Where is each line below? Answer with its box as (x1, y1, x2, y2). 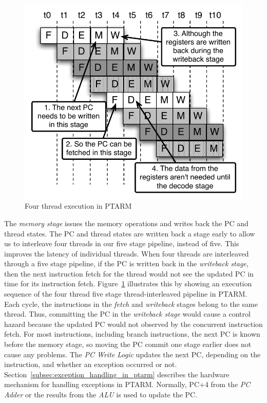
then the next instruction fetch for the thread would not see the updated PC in (4, 268, 254, 279)
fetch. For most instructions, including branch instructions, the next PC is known (4, 328, 260, 339)
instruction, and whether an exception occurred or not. (4, 359, 177, 370)
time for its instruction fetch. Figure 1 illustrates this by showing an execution (4, 278, 252, 289)
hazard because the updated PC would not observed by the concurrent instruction (4, 318, 263, 329)
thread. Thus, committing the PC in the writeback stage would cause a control (4, 308, 251, 319)
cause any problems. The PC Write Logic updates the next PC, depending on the (4, 349, 261, 359)
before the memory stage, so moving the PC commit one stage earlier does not (4, 339, 252, 350)
